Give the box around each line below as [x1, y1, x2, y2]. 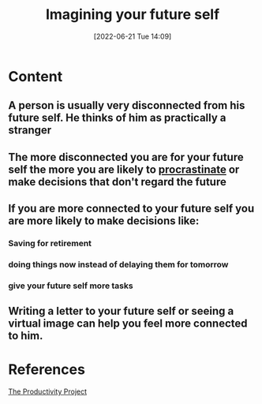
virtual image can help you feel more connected [8, 317, 248, 331]
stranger [8, 124, 52, 137]
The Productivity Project [8, 387, 88, 396]
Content [8, 67, 63, 85]
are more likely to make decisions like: [8, 215, 200, 228]
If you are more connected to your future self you [8, 202, 255, 215]
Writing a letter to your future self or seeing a [8, 305, 234, 318]
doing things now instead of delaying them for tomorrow [8, 259, 229, 270]
